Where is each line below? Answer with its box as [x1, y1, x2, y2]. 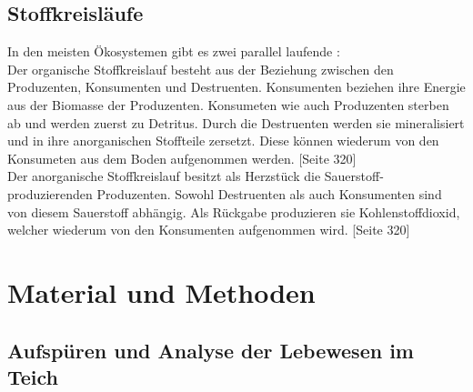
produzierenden [7, 184, 93, 203]
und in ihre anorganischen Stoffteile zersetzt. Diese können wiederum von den [7, 131, 439, 150]
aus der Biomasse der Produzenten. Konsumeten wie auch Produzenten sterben [7, 95, 449, 114]
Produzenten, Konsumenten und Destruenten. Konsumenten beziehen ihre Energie [7, 77, 466, 96]
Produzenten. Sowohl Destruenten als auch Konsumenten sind [96, 184, 442, 203]
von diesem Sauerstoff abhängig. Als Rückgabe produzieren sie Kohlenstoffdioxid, [7, 202, 460, 221]
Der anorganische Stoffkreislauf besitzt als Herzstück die [7, 166, 321, 186]
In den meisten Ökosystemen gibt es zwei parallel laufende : [7, 42, 340, 61]
